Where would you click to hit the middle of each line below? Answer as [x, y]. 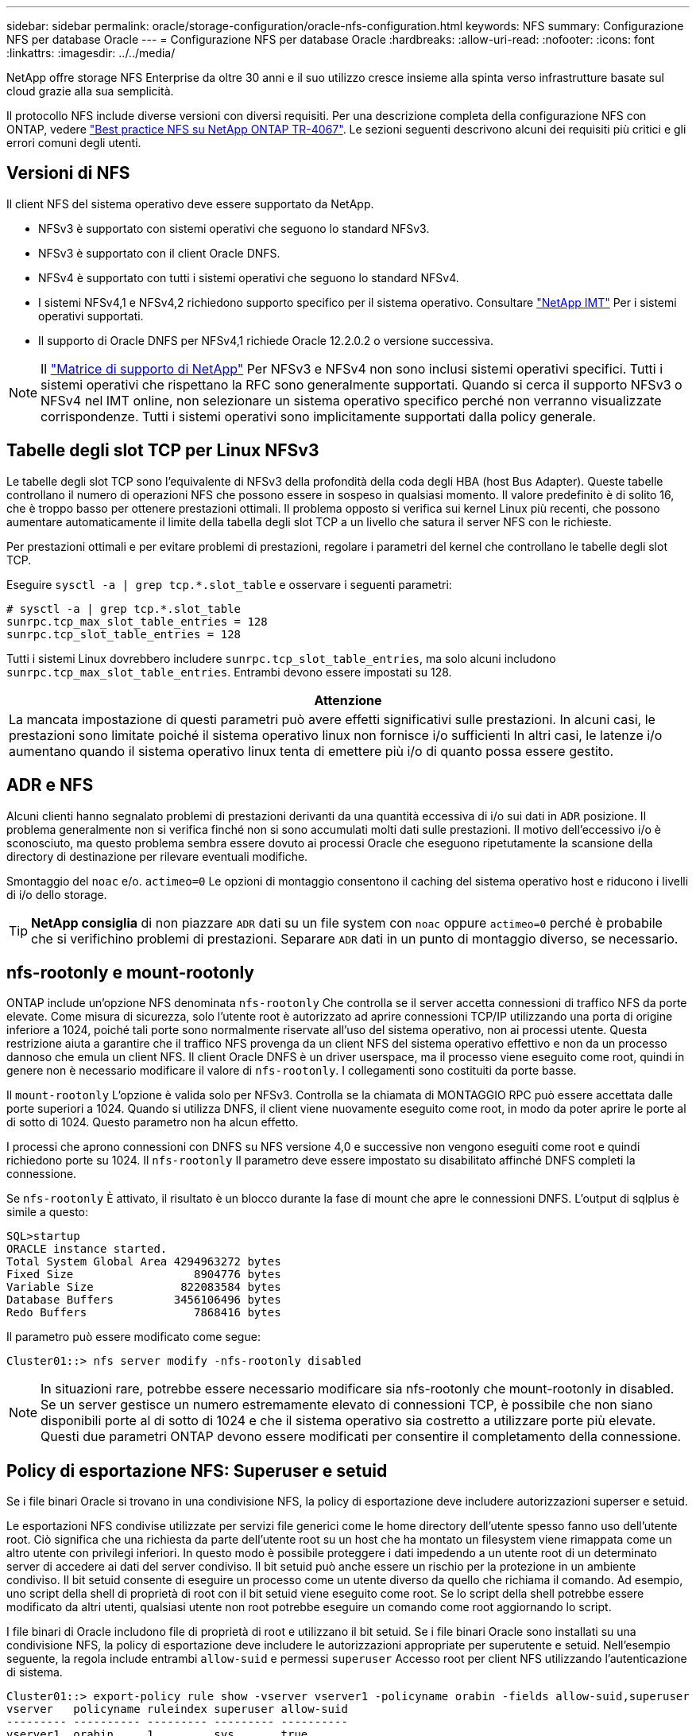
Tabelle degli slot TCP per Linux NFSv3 [163, 451]
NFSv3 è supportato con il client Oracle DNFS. [159, 253]
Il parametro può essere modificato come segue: [133, 1337]
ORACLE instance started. [87, 1249]
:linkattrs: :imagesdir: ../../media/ [91, 53]
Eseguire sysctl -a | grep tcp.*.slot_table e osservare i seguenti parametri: [229, 584]
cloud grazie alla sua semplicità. [90, 91]
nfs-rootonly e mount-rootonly [131, 972]
